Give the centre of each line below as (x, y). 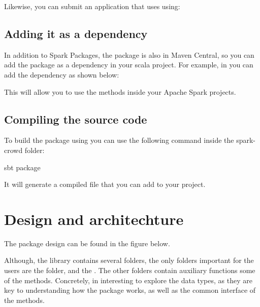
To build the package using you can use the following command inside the (119, 140)
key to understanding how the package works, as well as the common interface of (130, 290)
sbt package (22, 167)
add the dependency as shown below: (62, 74)
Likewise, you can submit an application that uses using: (92, 6)
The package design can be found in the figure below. (87, 243)
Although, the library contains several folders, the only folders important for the (129, 260)
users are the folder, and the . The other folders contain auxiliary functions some (130, 270)
